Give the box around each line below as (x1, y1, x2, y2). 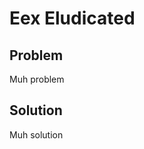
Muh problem (9, 73, 65, 85)
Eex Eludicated (9, 7, 136, 30)
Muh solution (9, 128, 64, 141)
